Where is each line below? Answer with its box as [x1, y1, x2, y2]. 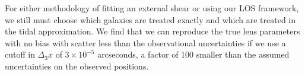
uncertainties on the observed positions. [5, 59, 149, 72]
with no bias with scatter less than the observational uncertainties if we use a [5, 36, 286, 49]
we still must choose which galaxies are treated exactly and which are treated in [5, 13, 296, 26]
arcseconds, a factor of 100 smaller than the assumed [97, 48, 290, 61]
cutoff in [5, 48, 35, 61]
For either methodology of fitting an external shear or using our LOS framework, [5, 2, 299, 14]
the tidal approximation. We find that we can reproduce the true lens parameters [5, 25, 300, 37]
